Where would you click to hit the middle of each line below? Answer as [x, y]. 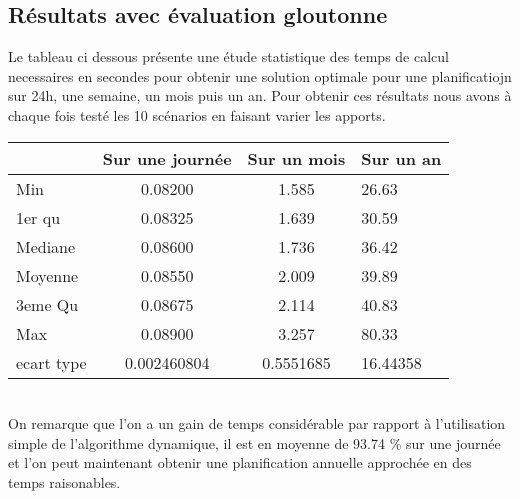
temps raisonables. [64, 481]
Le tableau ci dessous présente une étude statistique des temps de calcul [228, 56]
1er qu [38, 217]
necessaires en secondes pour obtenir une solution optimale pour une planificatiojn [260, 75]
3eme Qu [47, 304]
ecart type [51, 362]
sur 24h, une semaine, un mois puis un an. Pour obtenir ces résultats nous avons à [260, 95]
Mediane [46, 246]
